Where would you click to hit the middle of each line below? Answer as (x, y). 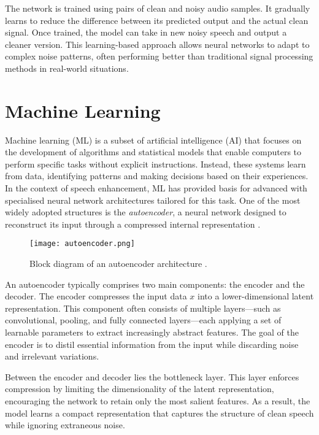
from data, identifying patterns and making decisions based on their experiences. (157, 176)
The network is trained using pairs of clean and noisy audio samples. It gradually (158, 8)
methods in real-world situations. (67, 68)
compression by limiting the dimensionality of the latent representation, (140, 389)
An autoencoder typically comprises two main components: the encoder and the (155, 284)
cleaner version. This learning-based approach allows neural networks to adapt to (157, 44)
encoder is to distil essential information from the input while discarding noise (152, 344)
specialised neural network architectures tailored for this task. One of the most (153, 200)
